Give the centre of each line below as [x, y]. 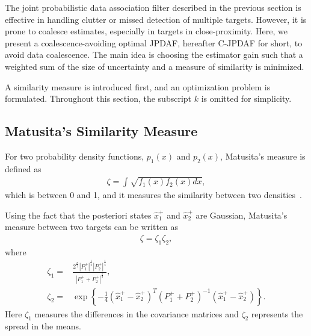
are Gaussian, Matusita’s [242, 215]
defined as [23, 168]
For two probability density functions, [75, 156]
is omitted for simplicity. [246, 98]
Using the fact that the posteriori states [78, 215]
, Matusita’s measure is [263, 156]
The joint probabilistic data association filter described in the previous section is [153, 7]
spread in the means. [43, 326]
